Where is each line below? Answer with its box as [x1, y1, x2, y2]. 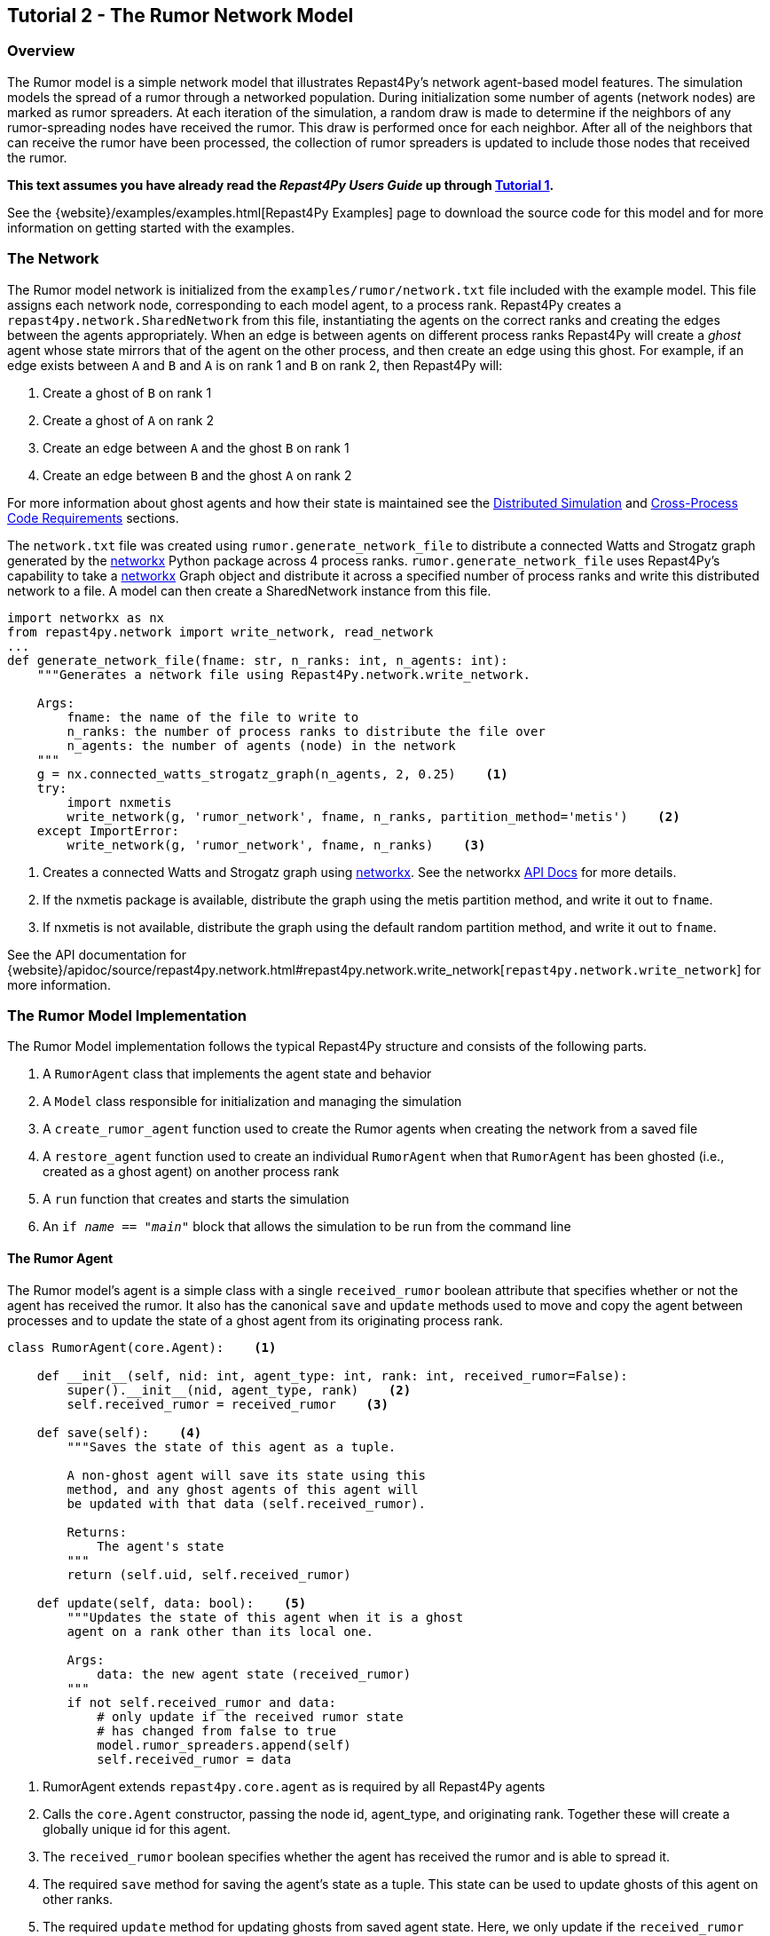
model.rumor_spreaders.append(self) [97, 1737, 351, 1752]
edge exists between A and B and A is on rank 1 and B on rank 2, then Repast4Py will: [7, 357, 503, 373]
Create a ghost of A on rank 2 [43, 412, 214, 428]
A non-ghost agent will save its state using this [67, 1467, 427, 1482]
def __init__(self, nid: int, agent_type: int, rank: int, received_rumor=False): [36, 1368, 628, 1383]
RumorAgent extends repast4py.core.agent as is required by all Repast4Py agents [43, 1778, 546, 1794]
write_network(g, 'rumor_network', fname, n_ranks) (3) [67, 837, 486, 852]
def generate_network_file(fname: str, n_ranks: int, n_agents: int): [7, 652, 508, 668]
